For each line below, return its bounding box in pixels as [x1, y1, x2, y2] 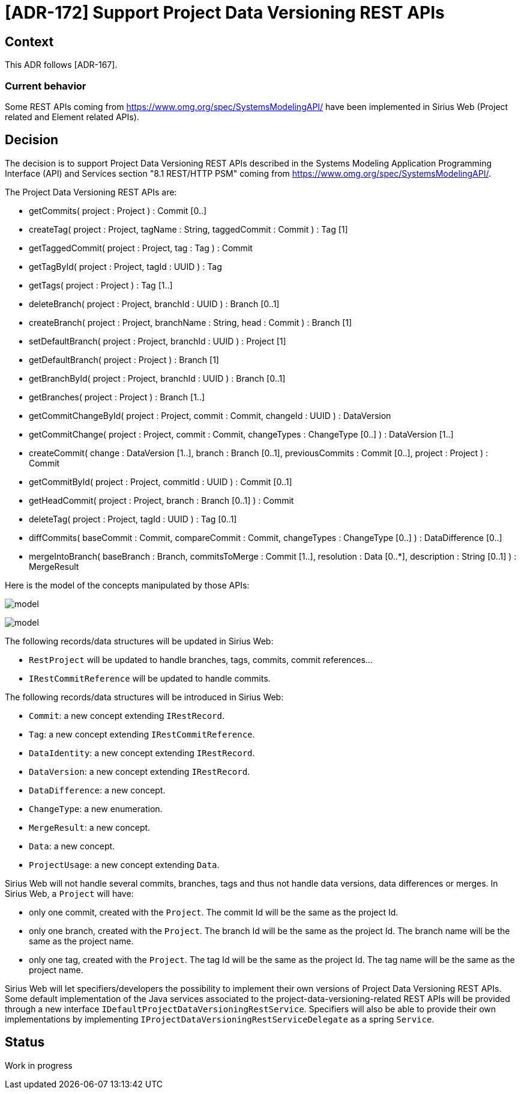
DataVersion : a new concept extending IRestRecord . [29, 766, 250, 777]
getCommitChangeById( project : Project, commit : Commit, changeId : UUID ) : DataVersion [29, 410, 391, 421]
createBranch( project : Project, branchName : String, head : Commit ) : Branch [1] [29, 317, 352, 328]
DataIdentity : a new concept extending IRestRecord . [29, 747, 255, 758]
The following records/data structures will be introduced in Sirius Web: [5, 691, 284, 702]
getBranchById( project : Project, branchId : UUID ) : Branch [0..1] [29, 373, 286, 384]
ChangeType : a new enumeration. [29, 803, 163, 814]
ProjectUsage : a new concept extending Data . [29, 859, 220, 870]
